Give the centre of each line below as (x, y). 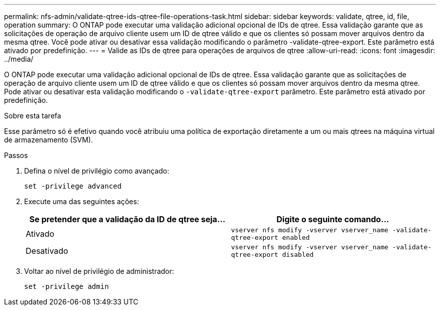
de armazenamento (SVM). (48, 140)
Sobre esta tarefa (33, 116)
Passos (16, 155)
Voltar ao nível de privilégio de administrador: (99, 271)
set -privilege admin (67, 286)
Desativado (47, 251)
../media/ (19, 59)
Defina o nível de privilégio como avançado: (97, 171)
